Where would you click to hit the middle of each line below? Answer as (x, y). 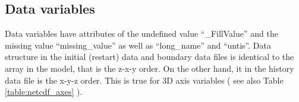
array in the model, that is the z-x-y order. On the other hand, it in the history (149, 68)
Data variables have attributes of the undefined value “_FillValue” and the (141, 34)
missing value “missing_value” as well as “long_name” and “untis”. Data (138, 45)
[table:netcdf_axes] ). (44, 92)
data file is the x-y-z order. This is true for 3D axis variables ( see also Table (144, 80)
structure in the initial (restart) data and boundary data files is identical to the (149, 57)
